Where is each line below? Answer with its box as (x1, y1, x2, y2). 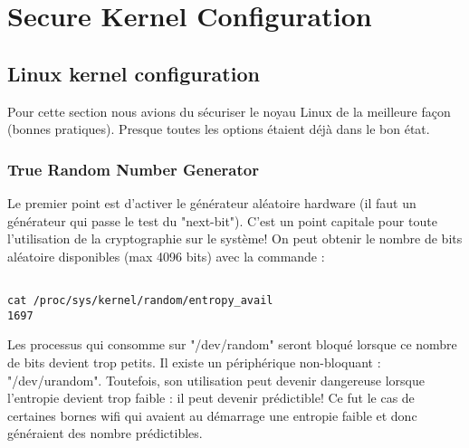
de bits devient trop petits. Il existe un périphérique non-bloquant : (7, 352, 381, 371)
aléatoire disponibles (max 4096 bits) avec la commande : (7, 246, 325, 265)
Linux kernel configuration (7, 59, 260, 87)
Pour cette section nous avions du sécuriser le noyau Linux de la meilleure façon (7, 101, 451, 120)
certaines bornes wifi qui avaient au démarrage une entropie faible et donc (7, 405, 417, 424)
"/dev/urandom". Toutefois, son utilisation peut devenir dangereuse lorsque (7, 370, 426, 389)
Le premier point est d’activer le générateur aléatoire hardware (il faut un (7, 193, 416, 212)
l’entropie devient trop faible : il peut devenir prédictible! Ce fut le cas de (7, 388, 415, 407)
